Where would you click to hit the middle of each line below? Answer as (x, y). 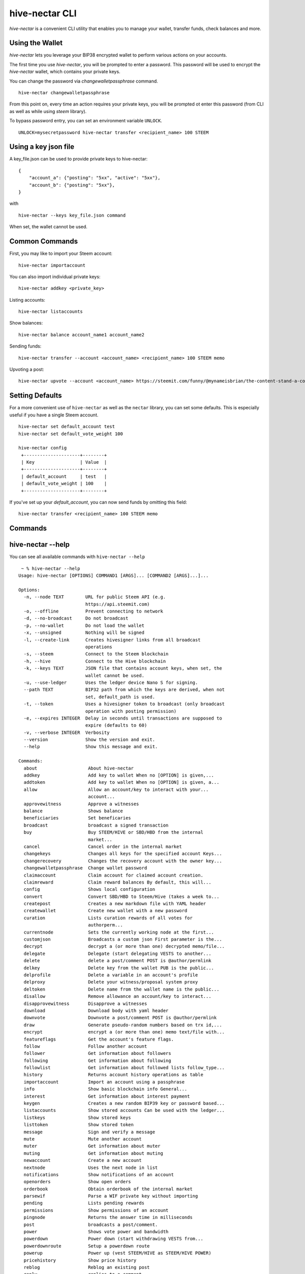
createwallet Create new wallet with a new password (105, 911)
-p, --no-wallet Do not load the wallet (84, 625)
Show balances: (26, 323)
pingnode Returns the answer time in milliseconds (108, 1217)
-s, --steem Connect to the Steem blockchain (96, 654)
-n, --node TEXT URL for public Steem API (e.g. (95, 597)
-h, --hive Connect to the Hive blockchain (95, 661)
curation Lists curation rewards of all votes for (108, 918)
